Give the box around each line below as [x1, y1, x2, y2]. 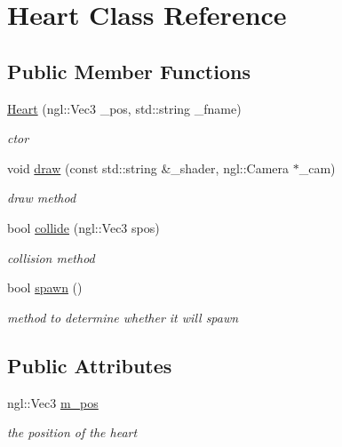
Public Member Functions [7, 57, 251, 84]
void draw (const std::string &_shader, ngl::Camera [7, 158, 290, 177]
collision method [7, 248, 95, 267]
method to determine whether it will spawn [7, 307, 239, 326]
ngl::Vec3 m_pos [7, 393, 99, 411]
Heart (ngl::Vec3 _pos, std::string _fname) [7, 99, 242, 117]
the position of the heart [7, 423, 138, 442]
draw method [7, 188, 76, 207]
